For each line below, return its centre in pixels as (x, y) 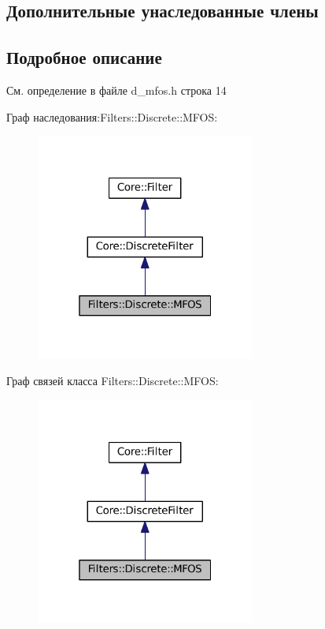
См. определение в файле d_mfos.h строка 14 (116, 90)
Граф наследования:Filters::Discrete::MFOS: (112, 116)
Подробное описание (84, 57)
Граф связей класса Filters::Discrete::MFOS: (113, 381)
